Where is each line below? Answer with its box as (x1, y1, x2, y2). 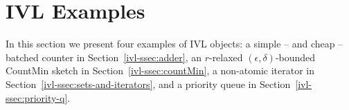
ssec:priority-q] (6, 90, 68, 104)
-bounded (275, 49, 316, 64)
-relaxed (208, 49, 243, 64)
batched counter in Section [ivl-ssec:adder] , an (6, 49, 202, 64)
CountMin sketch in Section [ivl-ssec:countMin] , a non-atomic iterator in (6, 63, 315, 78)
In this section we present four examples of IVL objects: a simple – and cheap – (6, 36, 343, 51)
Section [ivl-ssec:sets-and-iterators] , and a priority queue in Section (6, 76, 291, 91)
